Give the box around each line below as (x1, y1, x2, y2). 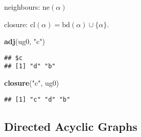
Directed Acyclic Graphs (4, 118, 137, 134)
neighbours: (4, 2, 41, 12)
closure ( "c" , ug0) (4, 77, 59, 88)
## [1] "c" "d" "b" (4, 95, 70, 103)
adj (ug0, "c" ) (4, 36, 45, 47)
